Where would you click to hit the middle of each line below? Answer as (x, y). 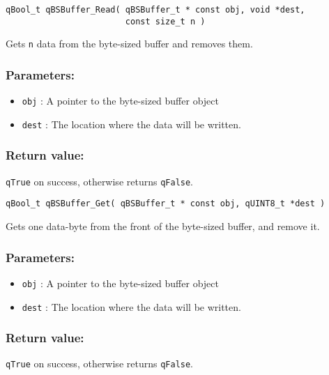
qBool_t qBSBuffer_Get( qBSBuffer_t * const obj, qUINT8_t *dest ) (166, 204)
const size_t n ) (165, 21)
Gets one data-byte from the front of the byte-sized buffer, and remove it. (163, 226)
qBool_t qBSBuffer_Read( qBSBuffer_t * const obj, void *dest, (155, 10)
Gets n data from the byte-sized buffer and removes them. (129, 44)
